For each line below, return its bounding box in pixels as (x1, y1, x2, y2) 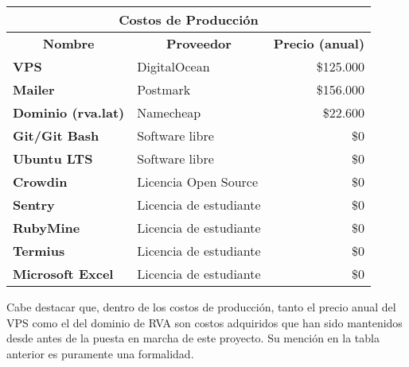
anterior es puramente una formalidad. (6, 345, 194, 361)
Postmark (137, 80, 191, 99)
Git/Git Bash (13, 126, 99, 145)
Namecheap (137, 103, 201, 122)
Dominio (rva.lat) (13, 103, 125, 122)
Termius (13, 241, 65, 260)
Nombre (42, 34, 95, 52)
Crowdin (13, 172, 68, 191)
